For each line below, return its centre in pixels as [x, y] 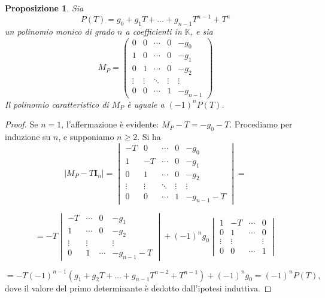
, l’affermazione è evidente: [110, 124]
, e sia [201, 31]
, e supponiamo [86, 137]
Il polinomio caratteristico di [57, 104]
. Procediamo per [261, 124]
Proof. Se [22, 124]
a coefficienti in [154, 31]
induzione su [28, 137]
